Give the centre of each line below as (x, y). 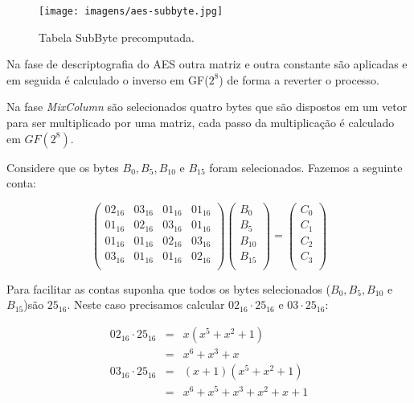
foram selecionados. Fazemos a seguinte (306, 167)
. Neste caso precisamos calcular (146, 304)
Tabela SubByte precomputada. (117, 37)
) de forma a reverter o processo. (299, 79)
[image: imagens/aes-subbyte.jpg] (131, 11)
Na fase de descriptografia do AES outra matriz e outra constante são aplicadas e (207, 64)
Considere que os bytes (63, 167)
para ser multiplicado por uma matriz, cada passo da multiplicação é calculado (201, 123)
